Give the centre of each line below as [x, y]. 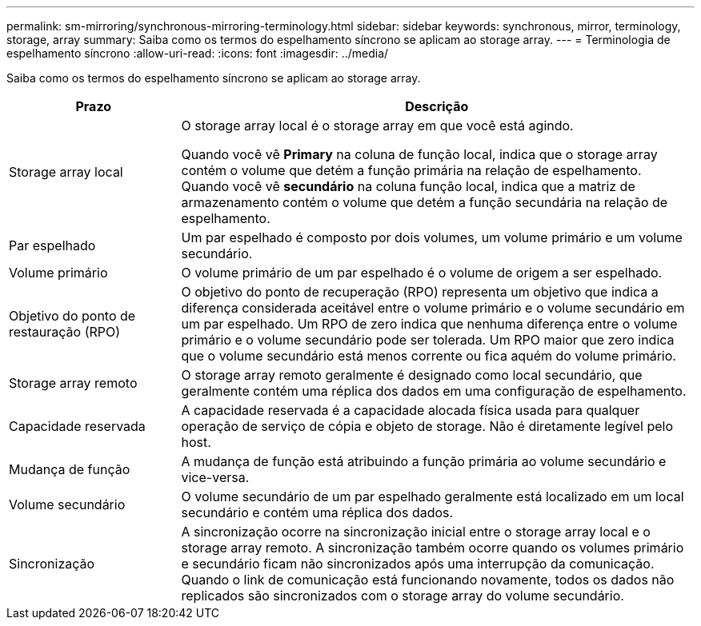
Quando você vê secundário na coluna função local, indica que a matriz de [408, 186]
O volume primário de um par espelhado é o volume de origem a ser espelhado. [422, 273]
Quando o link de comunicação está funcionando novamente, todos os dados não [428, 580]
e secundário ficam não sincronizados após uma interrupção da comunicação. [418, 564]
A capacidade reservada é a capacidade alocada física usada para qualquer [411, 410]
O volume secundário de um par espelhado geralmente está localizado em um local [433, 496]
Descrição [437, 106]
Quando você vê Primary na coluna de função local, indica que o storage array [419, 154]
